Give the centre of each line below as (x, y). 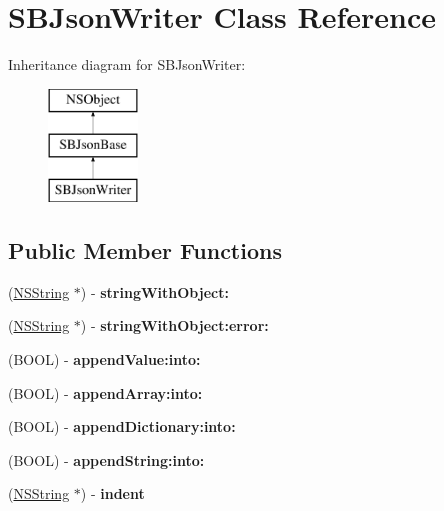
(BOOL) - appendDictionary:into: (122, 426)
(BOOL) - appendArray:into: (105, 392)
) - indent (112, 493)
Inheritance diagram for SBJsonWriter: (127, 64)
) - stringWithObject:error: (174, 325)
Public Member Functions (145, 250)
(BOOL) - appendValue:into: (104, 359)
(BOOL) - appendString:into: (106, 459)
